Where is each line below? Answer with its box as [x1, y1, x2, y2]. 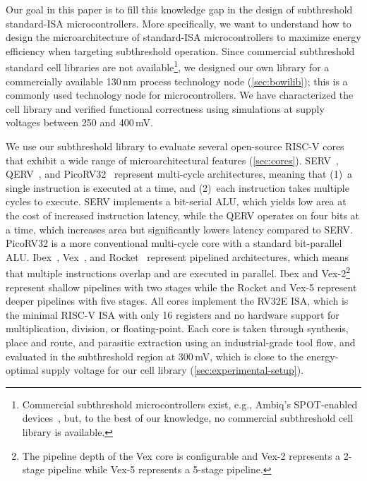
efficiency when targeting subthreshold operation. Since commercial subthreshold [6, 43, 355, 58]
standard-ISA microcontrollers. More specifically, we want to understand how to [6, 16, 351, 30]
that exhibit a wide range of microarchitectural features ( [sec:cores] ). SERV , [6, 152, 339, 167]
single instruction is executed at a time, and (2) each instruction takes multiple [6, 180, 349, 195]
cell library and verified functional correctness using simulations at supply [6, 101, 325, 116]
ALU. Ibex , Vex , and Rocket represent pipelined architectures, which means [6, 249, 349, 264]
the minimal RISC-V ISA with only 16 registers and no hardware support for [6, 307, 339, 322]
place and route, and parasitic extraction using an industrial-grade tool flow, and [6, 334, 356, 349]
